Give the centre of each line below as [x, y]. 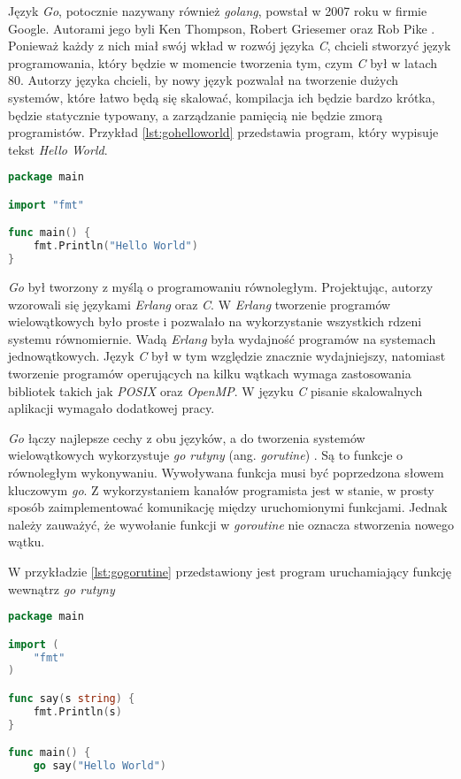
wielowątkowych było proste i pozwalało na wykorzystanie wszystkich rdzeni [215, 321]
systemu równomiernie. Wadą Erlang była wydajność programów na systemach [222, 338]
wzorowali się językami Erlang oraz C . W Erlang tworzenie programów [200, 304]
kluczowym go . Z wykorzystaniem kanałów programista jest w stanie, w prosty [221, 489]
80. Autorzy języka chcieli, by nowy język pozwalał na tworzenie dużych [204, 80]
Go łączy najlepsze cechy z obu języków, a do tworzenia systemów [187, 437]
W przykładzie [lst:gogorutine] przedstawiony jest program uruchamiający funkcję [230, 571]
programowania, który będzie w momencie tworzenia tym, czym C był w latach [223, 62]
